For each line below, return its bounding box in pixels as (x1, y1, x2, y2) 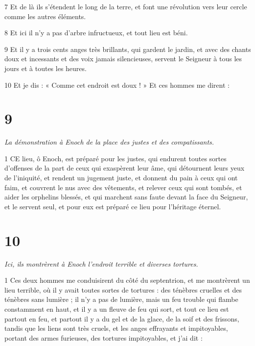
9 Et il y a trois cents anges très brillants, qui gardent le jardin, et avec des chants (4, 44, 251, 54)
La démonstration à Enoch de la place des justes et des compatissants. (4, 137, 214, 147)
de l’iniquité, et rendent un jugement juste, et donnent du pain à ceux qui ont (4, 173, 238, 183)
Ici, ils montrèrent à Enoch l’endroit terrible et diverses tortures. (4, 258, 198, 269)
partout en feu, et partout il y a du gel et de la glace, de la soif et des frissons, (4, 313, 239, 323)
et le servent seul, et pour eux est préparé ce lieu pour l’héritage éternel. (4, 201, 221, 211)
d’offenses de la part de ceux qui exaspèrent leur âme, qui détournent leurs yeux (4, 163, 245, 173)
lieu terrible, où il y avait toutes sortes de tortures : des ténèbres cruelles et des (4, 284, 242, 295)
